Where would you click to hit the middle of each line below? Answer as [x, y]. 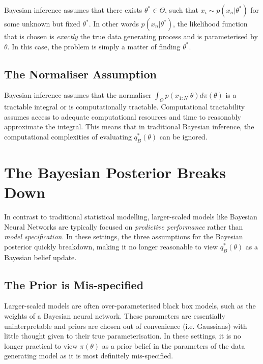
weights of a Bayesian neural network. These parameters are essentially [115, 316]
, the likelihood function [210, 23]
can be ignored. [183, 136]
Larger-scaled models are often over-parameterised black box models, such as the [130, 306]
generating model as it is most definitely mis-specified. [89, 356]
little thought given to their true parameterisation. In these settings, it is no [123, 336]
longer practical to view [41, 345]
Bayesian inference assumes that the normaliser [78, 95]
